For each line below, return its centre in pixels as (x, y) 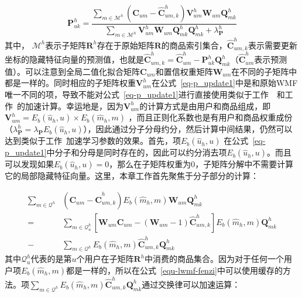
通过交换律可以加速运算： (191, 284)
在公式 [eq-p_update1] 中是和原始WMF (225, 83)
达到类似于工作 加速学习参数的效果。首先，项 (93, 141)
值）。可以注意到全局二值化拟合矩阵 (72, 71)
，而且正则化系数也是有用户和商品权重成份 (210, 117)
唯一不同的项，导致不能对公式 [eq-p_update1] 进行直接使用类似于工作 (137, 94)
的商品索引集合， (194, 45)
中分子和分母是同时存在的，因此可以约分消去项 (137, 152)
